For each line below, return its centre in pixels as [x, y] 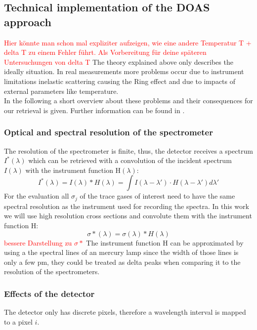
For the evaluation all [37, 196]
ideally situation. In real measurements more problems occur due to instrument [124, 71]
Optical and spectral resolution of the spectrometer [108, 132]
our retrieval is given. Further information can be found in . [94, 110]
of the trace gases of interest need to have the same [157, 196]
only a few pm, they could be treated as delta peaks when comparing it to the [122, 262]
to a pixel [18, 321]
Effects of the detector [49, 293]
